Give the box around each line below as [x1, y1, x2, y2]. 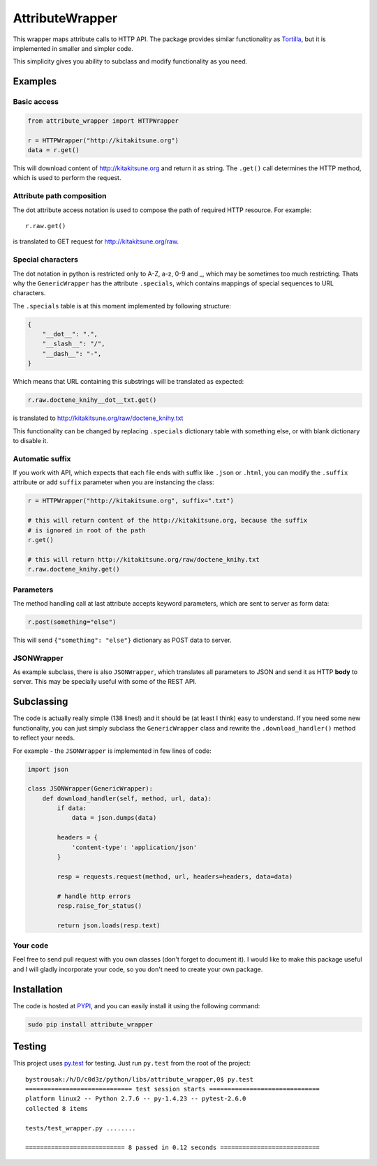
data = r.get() [27, 147, 80, 154]
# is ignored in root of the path [27, 526, 146, 534]
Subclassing [13, 696, 68, 708]
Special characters [13, 255, 78, 264]
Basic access [13, 97, 59, 107]
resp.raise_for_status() [57, 902, 142, 910]
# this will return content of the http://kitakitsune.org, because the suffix [27, 516, 308, 525]
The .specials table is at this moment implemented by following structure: [13, 301, 232, 310]
